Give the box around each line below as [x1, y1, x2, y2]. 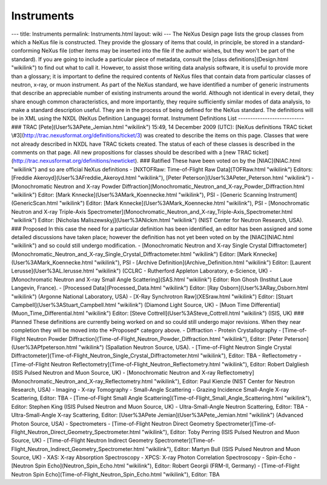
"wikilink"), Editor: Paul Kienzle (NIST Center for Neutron [154, 377, 295, 384]
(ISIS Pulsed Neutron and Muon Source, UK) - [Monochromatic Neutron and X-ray [11, 369, 216, 377]
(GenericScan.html [11, 200, 58, 207]
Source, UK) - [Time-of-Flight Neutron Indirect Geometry [11, 437, 154, 444]
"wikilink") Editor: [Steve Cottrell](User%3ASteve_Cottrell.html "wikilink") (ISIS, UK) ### [85, 309, 304, 317]
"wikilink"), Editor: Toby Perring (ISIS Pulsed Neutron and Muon [141, 428, 300, 435]
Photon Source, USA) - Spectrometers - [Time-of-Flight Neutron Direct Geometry [11, 420, 214, 427]
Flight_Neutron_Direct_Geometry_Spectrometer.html [11, 428, 140, 435]
